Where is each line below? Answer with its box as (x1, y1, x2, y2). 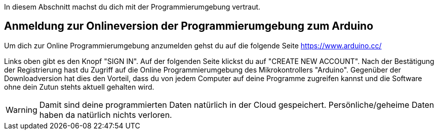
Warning (6, 104, 37, 115)
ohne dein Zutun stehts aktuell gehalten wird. (4, 82, 154, 91)
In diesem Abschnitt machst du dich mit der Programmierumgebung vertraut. (4, 3, 261, 11)
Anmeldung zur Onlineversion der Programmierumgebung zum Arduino (4, 20, 374, 33)
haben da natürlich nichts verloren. (39, 109, 172, 120)
